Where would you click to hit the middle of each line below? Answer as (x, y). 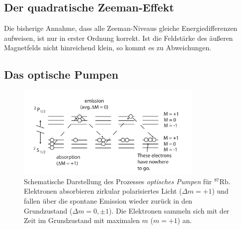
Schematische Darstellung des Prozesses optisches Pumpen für (118, 181)
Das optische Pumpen (61, 74)
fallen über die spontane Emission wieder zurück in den (108, 200)
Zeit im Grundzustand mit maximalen (82, 220)
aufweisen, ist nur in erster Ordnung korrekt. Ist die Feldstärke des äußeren (119, 38)
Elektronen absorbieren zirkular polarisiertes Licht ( (103, 191)
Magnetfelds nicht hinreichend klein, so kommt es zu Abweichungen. (108, 48)
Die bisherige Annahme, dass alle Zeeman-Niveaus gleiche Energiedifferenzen (121, 28)
